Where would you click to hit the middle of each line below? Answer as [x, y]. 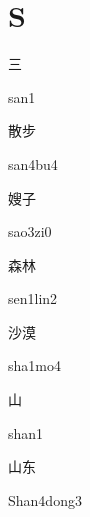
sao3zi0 [30, 231]
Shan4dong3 [45, 499]
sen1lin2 [33, 298]
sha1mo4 [34, 365]
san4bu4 [33, 163]
